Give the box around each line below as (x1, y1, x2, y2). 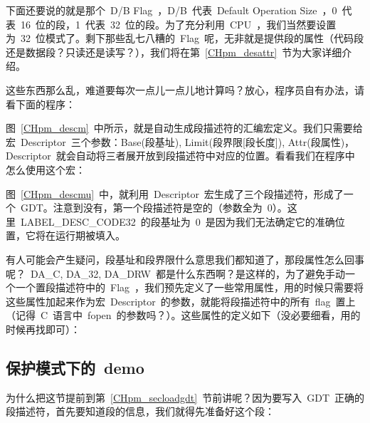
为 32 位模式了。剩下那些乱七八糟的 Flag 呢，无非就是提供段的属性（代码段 (6, 31, 364, 46)
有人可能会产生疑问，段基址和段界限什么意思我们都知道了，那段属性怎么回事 (6, 251, 364, 266)
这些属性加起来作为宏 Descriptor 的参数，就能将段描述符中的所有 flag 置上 (6, 293, 356, 308)
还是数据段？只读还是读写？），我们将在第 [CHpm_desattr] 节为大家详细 (6, 44, 342, 59)
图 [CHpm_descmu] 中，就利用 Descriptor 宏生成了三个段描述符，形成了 (6, 186, 344, 201)
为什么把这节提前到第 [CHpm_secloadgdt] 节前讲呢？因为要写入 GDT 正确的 (6, 390, 364, 404)
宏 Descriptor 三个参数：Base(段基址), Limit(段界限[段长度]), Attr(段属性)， (6, 134, 355, 149)
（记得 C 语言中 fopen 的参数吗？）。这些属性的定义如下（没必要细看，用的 (6, 308, 361, 323)
